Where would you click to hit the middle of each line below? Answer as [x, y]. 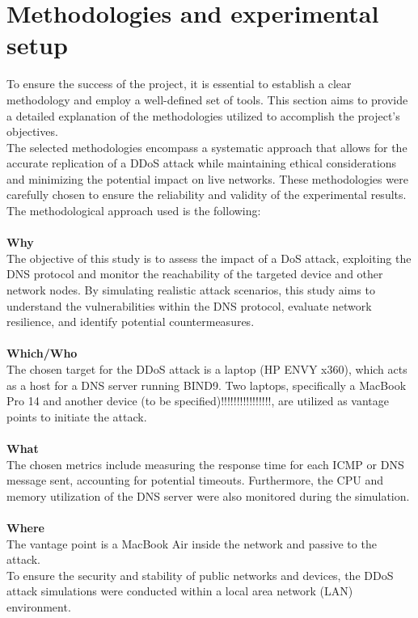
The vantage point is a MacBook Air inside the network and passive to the [192, 543]
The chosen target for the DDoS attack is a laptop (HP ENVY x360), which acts [207, 369]
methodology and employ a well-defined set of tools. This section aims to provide [207, 99]
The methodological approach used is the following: [134, 211]
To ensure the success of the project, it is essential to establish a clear [179, 84]
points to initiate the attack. [77, 416]
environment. [39, 606]
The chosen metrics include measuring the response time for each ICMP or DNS [205, 464]
